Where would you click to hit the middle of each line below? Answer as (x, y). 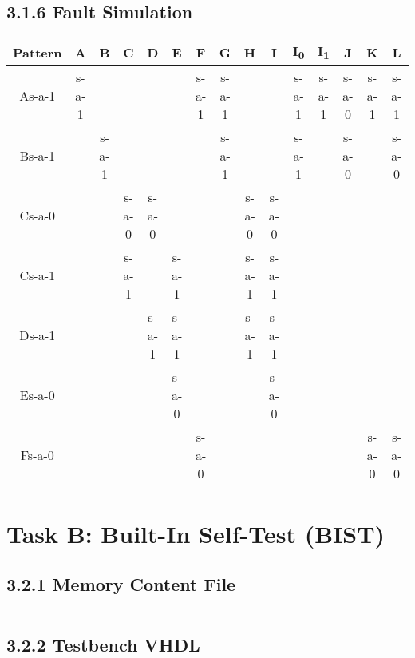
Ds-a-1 (38, 335)
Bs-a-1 (37, 156)
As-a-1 (38, 96)
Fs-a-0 (37, 455)
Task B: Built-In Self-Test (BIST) (196, 533)
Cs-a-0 (38, 216)
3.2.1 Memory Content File (121, 584)
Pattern (38, 52)
